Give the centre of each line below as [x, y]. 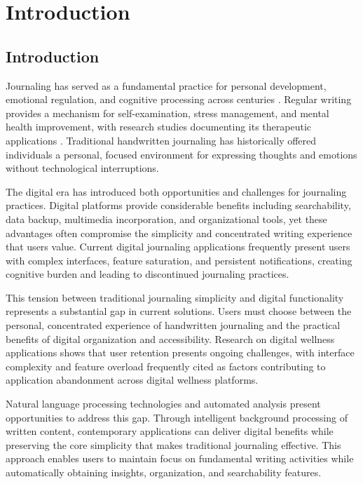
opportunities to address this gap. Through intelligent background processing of [177, 417]
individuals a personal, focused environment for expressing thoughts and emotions [181, 154]
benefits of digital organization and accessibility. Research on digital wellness [170, 338]
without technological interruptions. [82, 168]
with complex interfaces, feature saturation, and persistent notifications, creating [179, 260]
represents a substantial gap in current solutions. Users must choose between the [179, 311]
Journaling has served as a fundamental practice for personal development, [166, 85]
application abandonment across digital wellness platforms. [132, 380]
